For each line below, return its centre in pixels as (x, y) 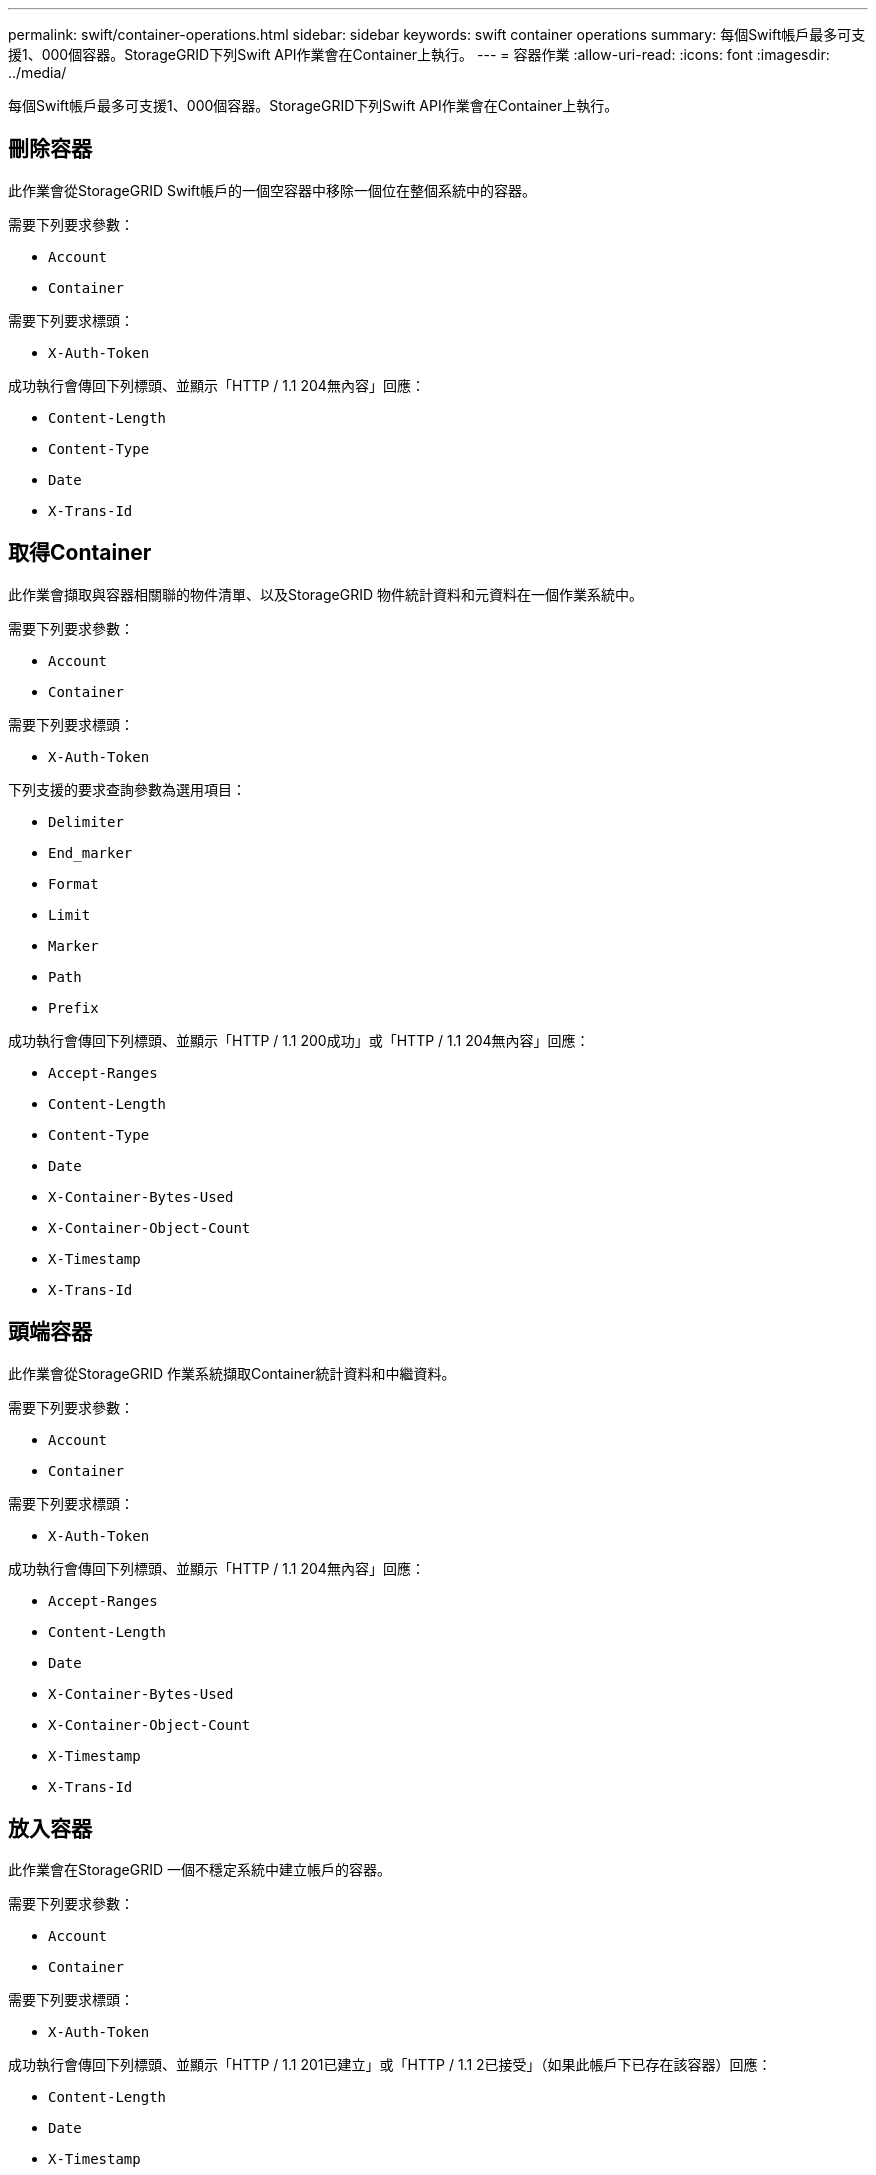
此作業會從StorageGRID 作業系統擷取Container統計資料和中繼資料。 (232, 1373)
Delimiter (86, 821)
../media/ (37, 72)
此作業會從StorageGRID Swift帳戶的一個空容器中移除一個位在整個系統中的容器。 (272, 190)
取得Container (80, 553)
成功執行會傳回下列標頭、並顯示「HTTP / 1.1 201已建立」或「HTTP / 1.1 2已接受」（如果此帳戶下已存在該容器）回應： (390, 2065)
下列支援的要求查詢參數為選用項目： (127, 789)
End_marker (90, 852)
